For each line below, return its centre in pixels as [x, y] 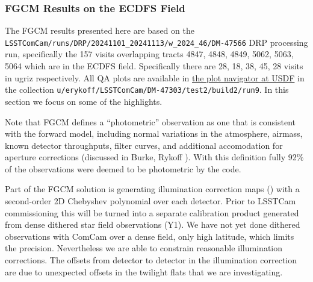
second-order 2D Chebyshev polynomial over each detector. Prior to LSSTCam [150, 201]
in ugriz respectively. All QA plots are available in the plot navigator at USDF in [155, 77]
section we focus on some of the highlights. [84, 101]
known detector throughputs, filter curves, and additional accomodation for [144, 145]
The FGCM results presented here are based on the [100, 30]
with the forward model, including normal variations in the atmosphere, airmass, [154, 133]
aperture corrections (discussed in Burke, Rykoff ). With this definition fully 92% [154, 157]
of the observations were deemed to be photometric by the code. [123, 168]
